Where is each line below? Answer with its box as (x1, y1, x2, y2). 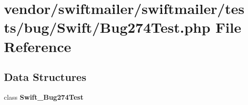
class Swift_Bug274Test (4, 92, 83, 102)
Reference (4, 36, 71, 56)
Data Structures (4, 69, 86, 84)
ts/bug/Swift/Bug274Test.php (4, 17, 211, 37)
